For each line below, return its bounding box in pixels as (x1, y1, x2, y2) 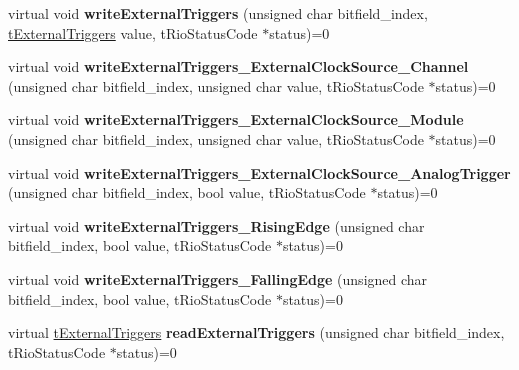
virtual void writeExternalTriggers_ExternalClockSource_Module (8, 109, 464, 130)
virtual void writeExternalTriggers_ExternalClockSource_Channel (8, 56, 469, 77)
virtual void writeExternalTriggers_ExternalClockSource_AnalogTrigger (8, 162, 511, 183)
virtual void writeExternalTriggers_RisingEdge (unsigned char (8, 215, 425, 236)
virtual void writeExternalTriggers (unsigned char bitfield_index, (8, 3, 428, 23)
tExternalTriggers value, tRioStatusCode (8, 22, 258, 43)
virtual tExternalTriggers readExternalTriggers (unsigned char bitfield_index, (8, 322, 505, 343)
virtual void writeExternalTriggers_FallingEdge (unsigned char (8, 268, 428, 289)
